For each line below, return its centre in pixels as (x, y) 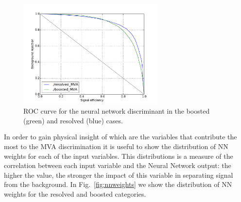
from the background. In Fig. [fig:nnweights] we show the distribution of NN (118, 184)
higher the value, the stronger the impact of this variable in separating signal (119, 175)
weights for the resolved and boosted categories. (75, 194)
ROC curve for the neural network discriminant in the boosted (117, 111)
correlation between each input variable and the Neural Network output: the (118, 165)
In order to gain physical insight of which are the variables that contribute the (120, 137)
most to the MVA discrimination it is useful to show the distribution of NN (116, 146)
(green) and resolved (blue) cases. (73, 120)
